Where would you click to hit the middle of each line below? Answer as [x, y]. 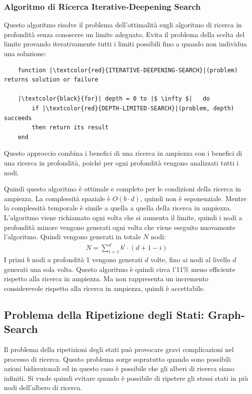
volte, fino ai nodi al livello [190, 259]
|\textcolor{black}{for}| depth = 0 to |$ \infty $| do [114, 99]
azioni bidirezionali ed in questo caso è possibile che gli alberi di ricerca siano [119, 368]
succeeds [18, 118]
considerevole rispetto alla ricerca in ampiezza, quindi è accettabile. [105, 288]
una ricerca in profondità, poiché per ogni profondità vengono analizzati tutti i [121, 162]
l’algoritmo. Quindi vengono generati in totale [72, 237]
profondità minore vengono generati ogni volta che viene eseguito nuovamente [120, 227]
